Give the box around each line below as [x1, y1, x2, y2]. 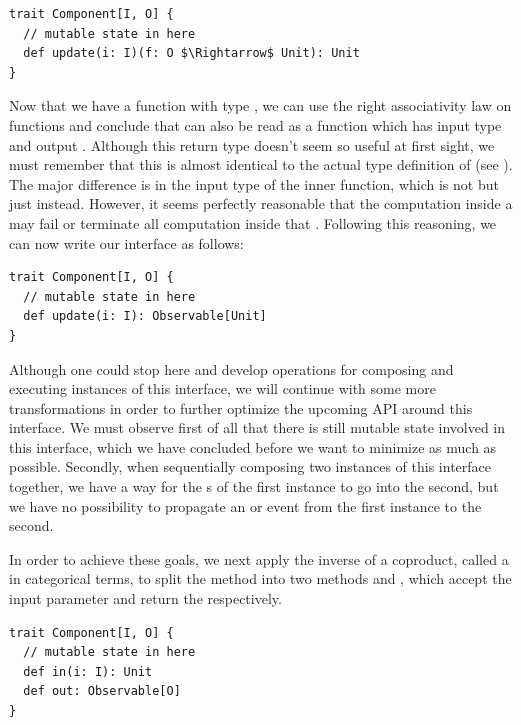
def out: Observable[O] [23, 684, 181, 699]
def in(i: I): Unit [23, 664, 153, 679]
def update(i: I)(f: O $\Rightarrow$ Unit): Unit [23, 46, 360, 61]
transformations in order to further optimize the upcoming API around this [9, 397, 473, 418]
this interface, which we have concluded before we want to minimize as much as [9, 436, 497, 457]
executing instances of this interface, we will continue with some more [9, 378, 436, 399]
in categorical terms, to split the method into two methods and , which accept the [9, 568, 512, 589]
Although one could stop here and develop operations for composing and [9, 358, 454, 379]
